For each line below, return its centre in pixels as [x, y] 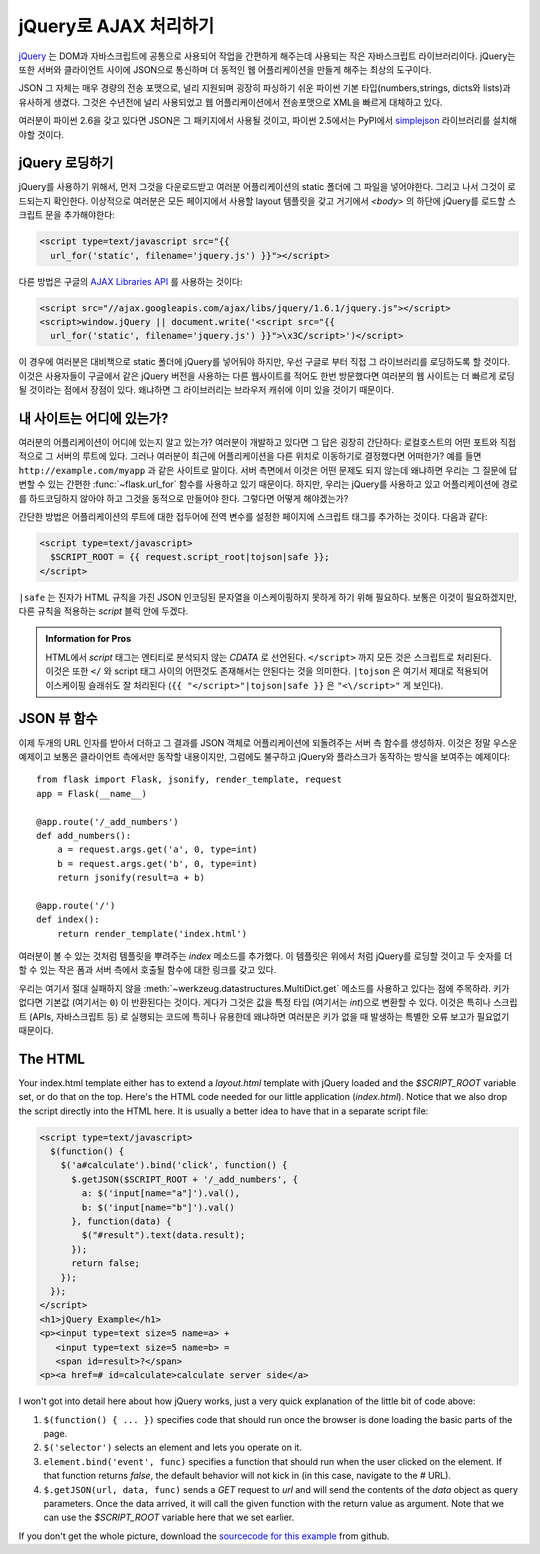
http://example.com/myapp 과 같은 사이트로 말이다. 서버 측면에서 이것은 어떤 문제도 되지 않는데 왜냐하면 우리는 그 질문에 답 [268, 470]
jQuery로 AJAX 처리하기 [116, 26]
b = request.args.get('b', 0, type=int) [157, 863]
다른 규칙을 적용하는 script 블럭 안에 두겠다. [103, 611]
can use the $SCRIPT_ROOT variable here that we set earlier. [169, 1517]
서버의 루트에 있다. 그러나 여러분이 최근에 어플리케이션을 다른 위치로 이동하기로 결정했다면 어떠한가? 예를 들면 [268, 456]
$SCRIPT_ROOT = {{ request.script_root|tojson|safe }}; [190, 557]
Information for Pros [88, 639]
